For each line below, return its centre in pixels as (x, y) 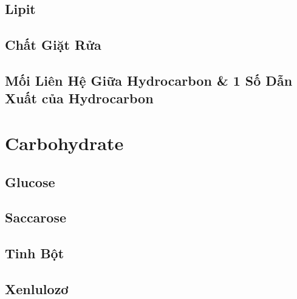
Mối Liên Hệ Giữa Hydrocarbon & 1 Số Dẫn (149, 80)
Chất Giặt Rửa (53, 45)
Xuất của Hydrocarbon (79, 98)
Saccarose (36, 217)
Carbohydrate (64, 143)
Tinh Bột (35, 253)
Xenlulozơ (37, 288)
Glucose (30, 181)
